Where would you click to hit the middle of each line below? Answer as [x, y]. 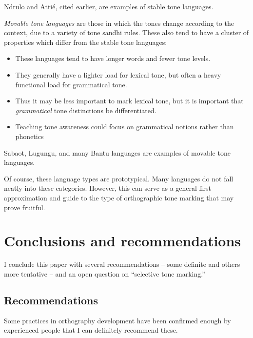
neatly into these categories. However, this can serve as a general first [107, 188]
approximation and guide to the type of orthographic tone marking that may [119, 197]
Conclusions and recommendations [123, 241]
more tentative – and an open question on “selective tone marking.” [105, 273]
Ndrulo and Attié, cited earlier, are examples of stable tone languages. [109, 6]
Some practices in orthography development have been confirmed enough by [117, 320]
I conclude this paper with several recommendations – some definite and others [122, 264]
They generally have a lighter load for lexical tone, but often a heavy [118, 74]
